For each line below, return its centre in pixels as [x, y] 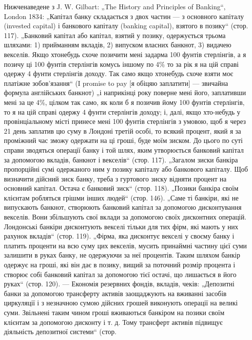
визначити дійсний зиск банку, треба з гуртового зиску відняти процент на [115, 178]
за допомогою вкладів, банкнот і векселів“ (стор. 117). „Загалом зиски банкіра [121, 159]
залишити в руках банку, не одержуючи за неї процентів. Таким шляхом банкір [122, 255]
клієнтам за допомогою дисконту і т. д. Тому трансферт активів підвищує [113, 322]
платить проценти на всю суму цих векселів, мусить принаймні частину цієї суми [126, 245]
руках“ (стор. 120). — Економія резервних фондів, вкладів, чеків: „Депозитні [119, 284]
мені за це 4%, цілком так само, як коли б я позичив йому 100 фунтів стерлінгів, [124, 102]
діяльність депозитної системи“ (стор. [60, 331]
